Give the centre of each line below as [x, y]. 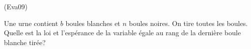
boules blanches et [93, 23]
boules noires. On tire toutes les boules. [188, 23]
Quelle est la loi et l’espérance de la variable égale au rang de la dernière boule [123, 33]
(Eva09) [16, 6]
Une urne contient [31, 23]
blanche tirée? [25, 42]
